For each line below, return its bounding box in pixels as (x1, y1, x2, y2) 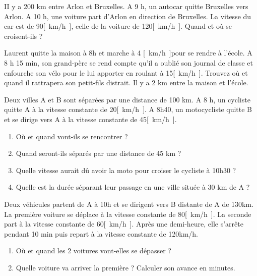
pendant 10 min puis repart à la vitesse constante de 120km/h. (4, 228, 198, 239)
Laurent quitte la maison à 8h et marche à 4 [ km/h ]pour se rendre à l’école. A (4, 47, 252, 58)
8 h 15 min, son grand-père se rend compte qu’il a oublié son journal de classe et (4, 57, 253, 68)
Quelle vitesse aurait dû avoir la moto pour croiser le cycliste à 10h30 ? (16, 164, 236, 175)
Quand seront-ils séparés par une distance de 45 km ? (16, 148, 181, 158)
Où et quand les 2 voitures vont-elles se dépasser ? (16, 245, 171, 256)
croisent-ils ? (4, 30, 43, 41)
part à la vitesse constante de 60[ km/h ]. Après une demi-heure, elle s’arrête (4, 218, 243, 229)
